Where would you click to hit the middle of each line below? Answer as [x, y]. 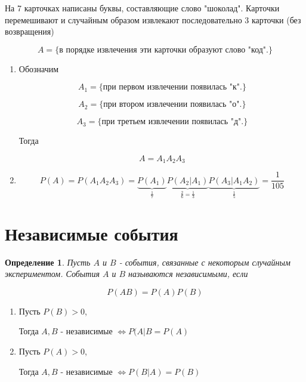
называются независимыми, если [188, 274]
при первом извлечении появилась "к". [172, 87]
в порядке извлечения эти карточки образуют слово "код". [164, 50]
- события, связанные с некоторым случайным [205, 262]
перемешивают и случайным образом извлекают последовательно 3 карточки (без [153, 19]
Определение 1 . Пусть [48, 262]
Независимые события [92, 233]
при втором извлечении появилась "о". [173, 105]
